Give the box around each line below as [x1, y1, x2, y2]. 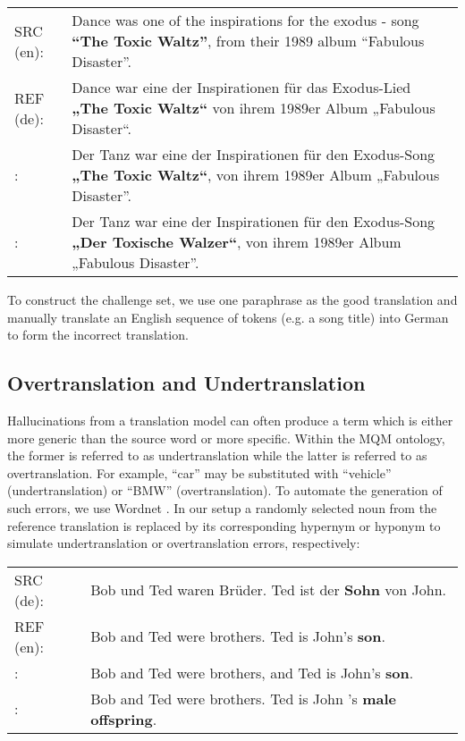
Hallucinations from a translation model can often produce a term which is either [7, 410, 453, 429]
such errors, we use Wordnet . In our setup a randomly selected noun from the [7, 498, 437, 517]
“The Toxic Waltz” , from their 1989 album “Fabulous [72, 30, 425, 51]
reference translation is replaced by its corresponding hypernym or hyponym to [7, 516, 441, 535]
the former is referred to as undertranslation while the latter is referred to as [7, 446, 427, 465]
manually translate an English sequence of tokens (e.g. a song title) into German [7, 307, 449, 326]
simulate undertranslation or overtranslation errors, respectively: [7, 534, 360, 552]
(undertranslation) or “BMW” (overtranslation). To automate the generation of [7, 481, 443, 500]
